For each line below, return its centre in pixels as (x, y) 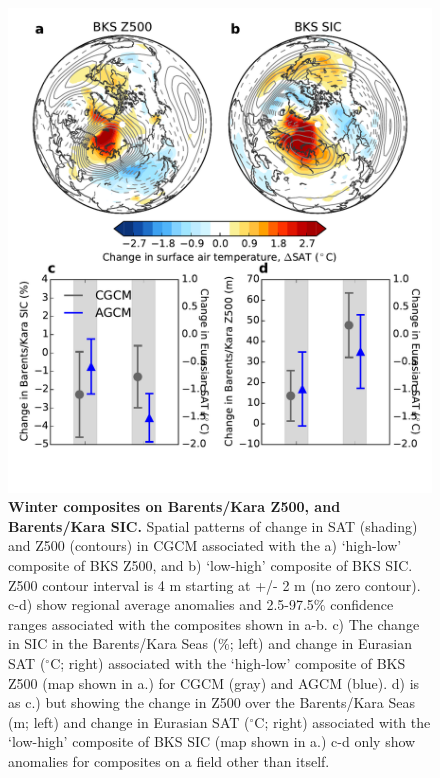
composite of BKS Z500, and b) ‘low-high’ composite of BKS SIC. (210, 564)
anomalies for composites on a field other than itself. (169, 760)
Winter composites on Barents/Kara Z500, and (174, 506)
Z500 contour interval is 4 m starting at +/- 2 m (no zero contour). (214, 584)
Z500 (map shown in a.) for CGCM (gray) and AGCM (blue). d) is (214, 682)
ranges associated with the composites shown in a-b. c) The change (214, 623)
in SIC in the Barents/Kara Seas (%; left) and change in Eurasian (210, 643)
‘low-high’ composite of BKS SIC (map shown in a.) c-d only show (212, 741)
